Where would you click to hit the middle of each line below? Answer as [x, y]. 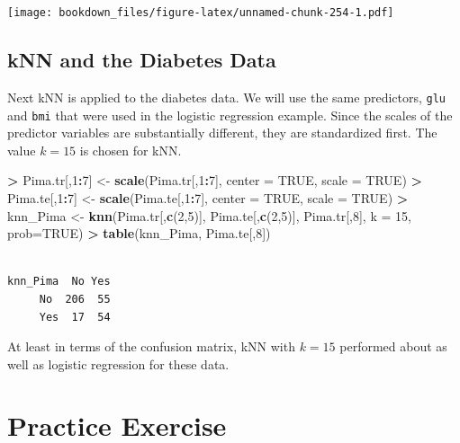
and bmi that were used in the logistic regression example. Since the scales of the [230, 115]
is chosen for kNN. [131, 150]
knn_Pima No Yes [59, 282]
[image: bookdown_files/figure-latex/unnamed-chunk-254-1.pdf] [201, 13]
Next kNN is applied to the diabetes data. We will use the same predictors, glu [227, 97]
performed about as [393, 346]
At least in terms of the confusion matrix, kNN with [151, 346]
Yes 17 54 [75, 317]
